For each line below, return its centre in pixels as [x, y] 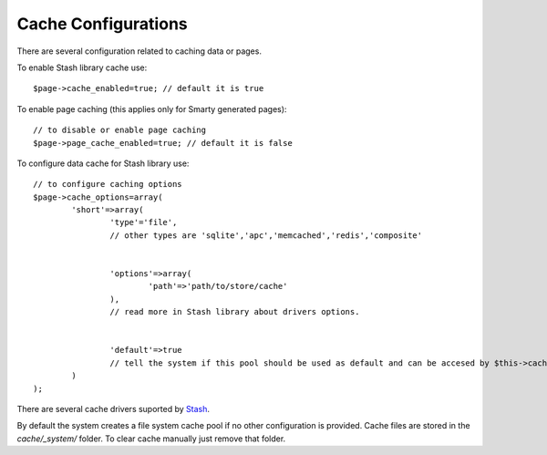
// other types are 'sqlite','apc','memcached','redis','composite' [266, 235]
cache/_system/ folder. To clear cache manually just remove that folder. [151, 439]
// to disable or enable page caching [120, 130]
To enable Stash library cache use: [82, 67]
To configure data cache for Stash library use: [103, 163]
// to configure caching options [108, 184]
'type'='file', [144, 222]
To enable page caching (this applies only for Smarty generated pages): [152, 109]
